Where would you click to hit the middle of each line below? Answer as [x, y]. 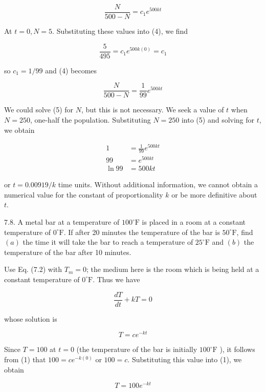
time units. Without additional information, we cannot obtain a [158, 184]
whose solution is [31, 318]
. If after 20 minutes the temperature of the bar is [142, 232]
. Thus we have [116, 279]
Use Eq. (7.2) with [33, 269]
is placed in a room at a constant [194, 222]
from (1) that [25, 359]
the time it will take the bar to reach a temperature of [108, 242]
